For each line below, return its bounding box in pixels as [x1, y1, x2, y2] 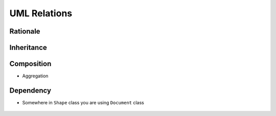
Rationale [9, 27, 40, 36]
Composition [9, 60, 52, 68]
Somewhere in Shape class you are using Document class [22, 100, 144, 105]
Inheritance [9, 43, 47, 52]
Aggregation [22, 73, 49, 79]
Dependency [9, 86, 51, 95]
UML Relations [9, 8, 73, 19]
